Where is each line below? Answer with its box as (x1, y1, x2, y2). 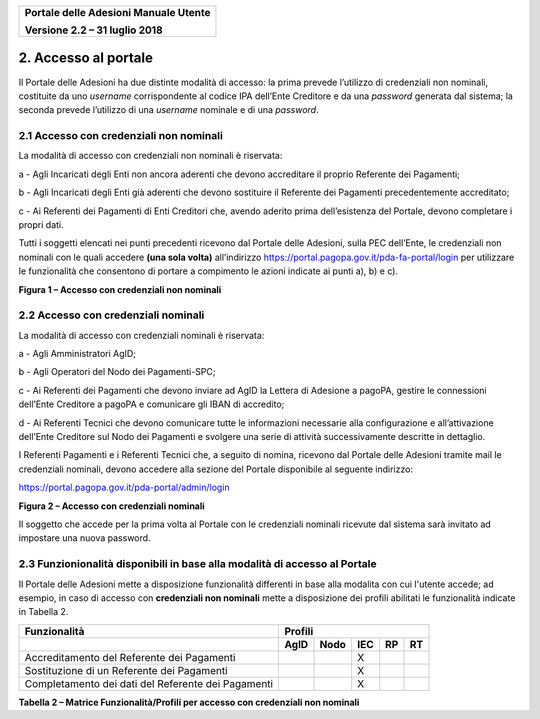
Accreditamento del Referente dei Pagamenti (24, 650, 236, 664)
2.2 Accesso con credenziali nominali (18, 308, 205, 322)
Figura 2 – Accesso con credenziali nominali (18, 500, 205, 512)
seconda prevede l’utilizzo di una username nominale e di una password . (18, 104, 319, 116)
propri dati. (18, 219, 64, 230)
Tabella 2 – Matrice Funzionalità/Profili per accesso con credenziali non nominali (18, 696, 360, 708)
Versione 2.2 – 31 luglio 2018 (24, 23, 164, 37)
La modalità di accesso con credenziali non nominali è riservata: (18, 150, 283, 162)
